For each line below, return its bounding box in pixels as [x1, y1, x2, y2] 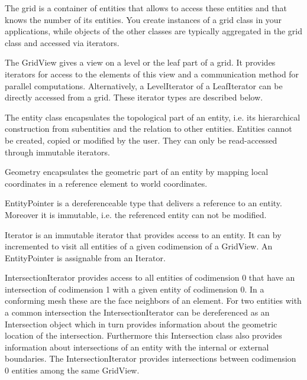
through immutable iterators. [5, 145, 110, 158]
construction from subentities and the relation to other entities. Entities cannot [5, 122, 292, 135]
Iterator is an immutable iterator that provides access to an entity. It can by [5, 228, 282, 241]
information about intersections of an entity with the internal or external [5, 340, 269, 353]
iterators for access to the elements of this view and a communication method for [5, 67, 299, 80]
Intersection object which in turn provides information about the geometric [5, 317, 277, 330]
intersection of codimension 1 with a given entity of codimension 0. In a [5, 282, 264, 295]
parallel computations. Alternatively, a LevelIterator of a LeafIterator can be [5, 79, 283, 92]
